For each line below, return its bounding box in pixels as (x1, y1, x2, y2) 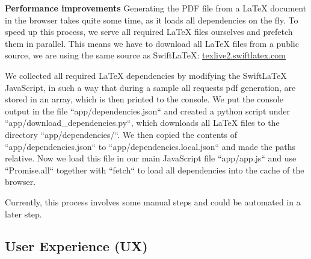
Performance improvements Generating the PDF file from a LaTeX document (5, 2, 307, 14)
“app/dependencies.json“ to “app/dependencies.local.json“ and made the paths (5, 140, 296, 152)
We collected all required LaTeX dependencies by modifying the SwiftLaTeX (5, 69, 287, 81)
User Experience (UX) (5, 237, 148, 255)
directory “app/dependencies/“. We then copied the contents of (5, 128, 238, 140)
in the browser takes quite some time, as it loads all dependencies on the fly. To (5, 13, 298, 26)
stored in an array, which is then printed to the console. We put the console (5, 93, 283, 105)
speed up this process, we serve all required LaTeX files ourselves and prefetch (5, 25, 293, 38)
